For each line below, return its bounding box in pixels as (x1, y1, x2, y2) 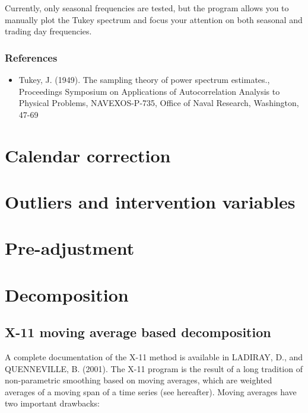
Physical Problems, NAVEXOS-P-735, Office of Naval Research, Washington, (18, 97, 299, 109)
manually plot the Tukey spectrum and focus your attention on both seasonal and (5, 13, 303, 25)
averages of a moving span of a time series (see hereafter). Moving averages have (5, 385, 297, 398)
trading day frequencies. (5, 25, 92, 37)
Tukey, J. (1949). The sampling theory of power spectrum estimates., (18, 73, 270, 85)
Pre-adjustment (5, 236, 135, 260)
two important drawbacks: (5, 397, 100, 409)
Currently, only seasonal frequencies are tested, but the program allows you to (5, 2, 289, 14)
